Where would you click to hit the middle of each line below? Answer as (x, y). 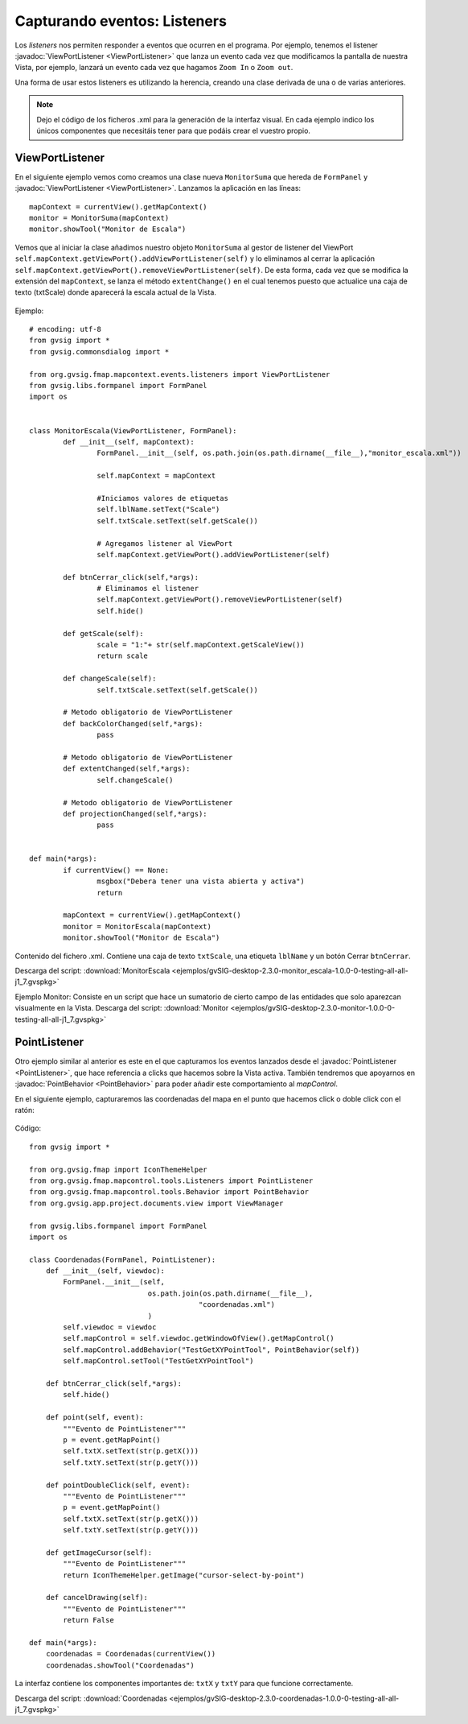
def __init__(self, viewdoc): (105, 1271)
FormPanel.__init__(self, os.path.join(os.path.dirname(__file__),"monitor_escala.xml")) (279, 453)
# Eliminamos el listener (148, 589)
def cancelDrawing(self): (97, 1598)
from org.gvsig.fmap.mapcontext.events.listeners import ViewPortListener (180, 374)
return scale (123, 656)
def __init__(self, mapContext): (129, 442)
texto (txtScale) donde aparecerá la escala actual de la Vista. (116, 292)
